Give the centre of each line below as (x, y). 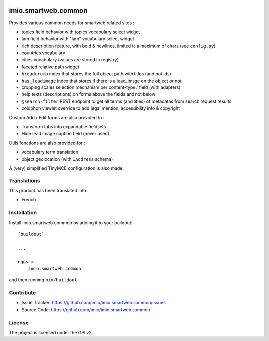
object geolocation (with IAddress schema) (67, 159)
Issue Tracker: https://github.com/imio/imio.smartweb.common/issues (94, 303)
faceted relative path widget (51, 67)
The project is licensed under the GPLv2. (51, 333)
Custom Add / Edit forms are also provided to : (57, 117)
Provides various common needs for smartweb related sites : (72, 23)
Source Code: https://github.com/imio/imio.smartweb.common (86, 309)
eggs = (26, 262)
